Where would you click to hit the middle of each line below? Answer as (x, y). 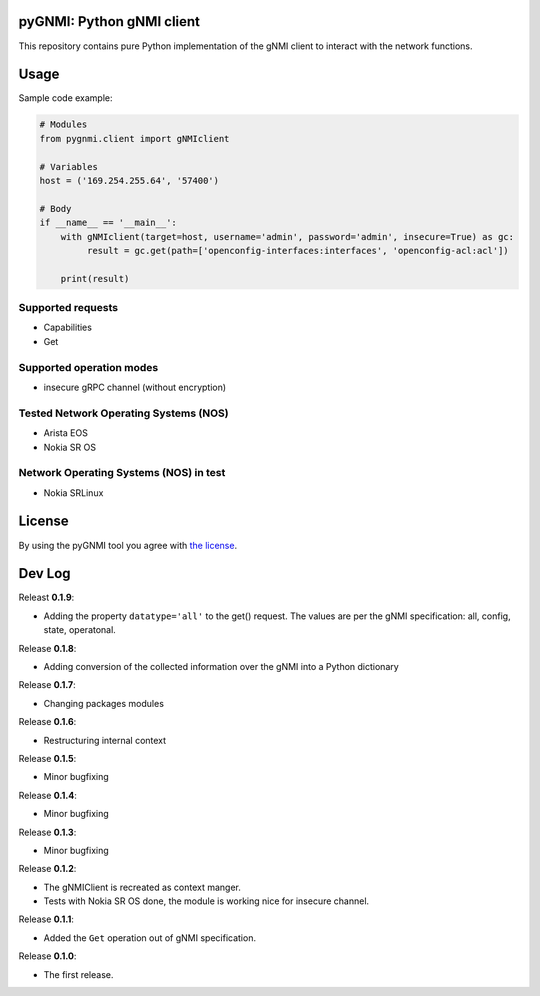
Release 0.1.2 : (47, 869)
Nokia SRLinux (73, 492)
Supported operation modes (88, 367)
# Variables (69, 166)
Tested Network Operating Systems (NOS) (123, 413)
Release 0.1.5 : (47, 758)
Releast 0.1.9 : (46, 597)
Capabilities (67, 327)
